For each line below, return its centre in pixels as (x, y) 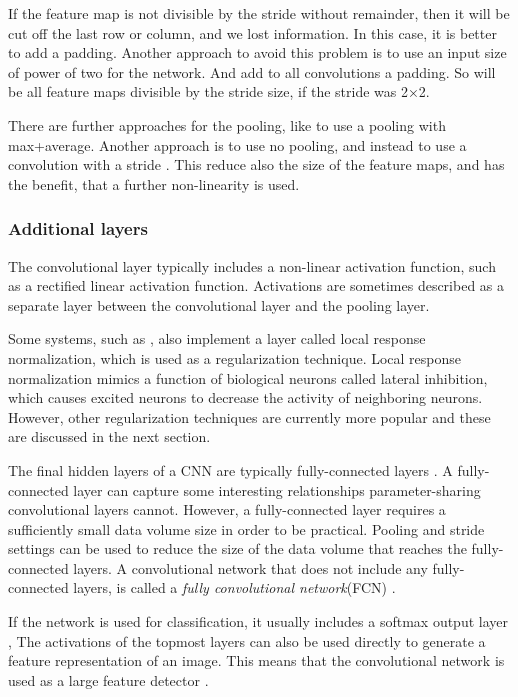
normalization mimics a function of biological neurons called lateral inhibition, (248, 377)
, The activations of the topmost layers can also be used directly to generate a (247, 640)
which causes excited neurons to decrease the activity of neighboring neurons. (245, 397)
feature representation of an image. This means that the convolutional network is (256, 660)
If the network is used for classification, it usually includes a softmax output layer (258, 621)
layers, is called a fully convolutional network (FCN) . (234, 587)
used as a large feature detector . (108, 679)
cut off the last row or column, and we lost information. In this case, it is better (252, 32)
